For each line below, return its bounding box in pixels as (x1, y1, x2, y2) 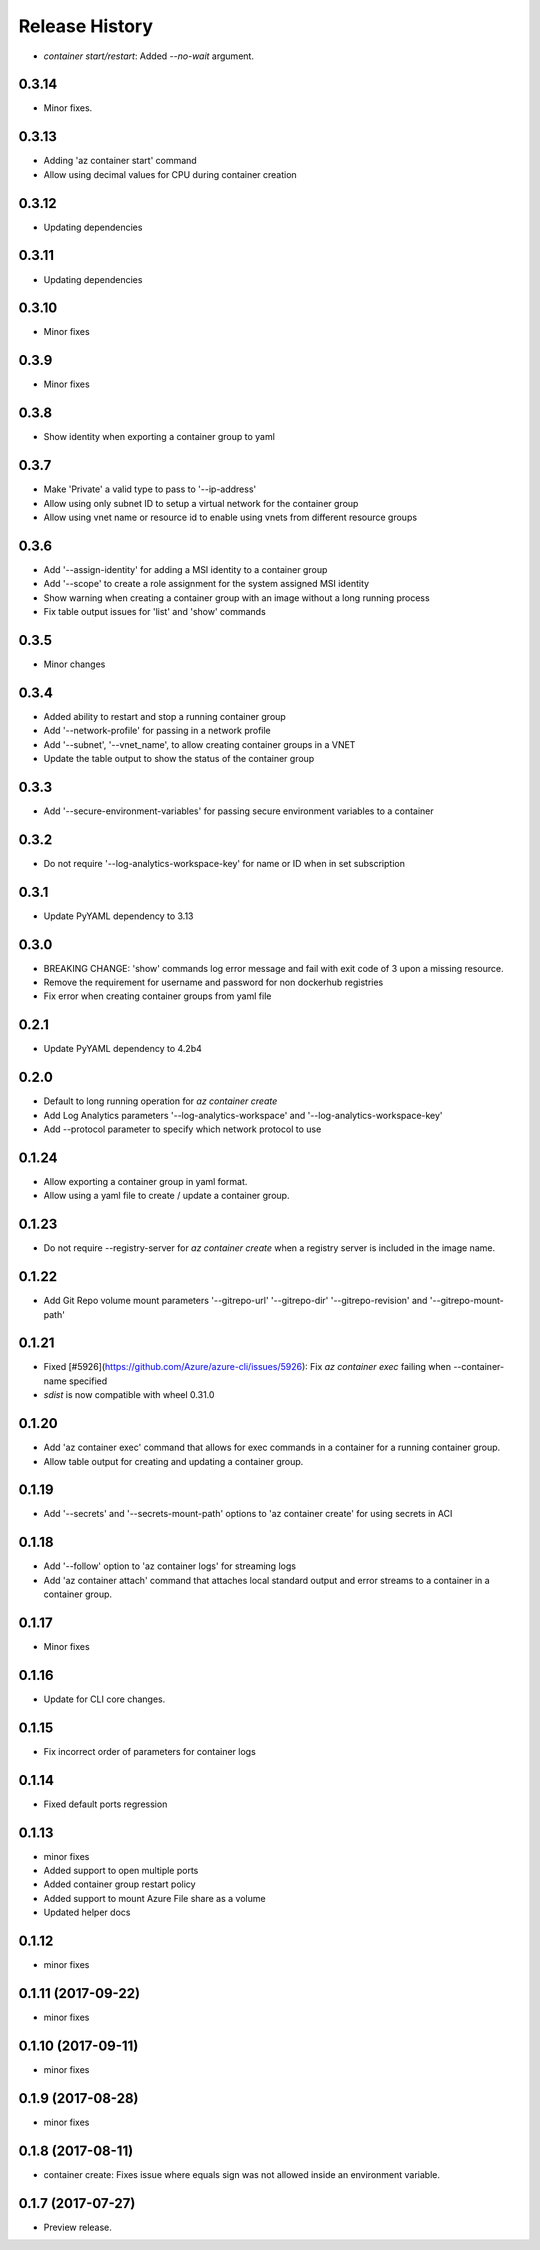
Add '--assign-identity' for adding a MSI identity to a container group (43, 563, 328, 575)
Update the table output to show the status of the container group (43, 753, 315, 765)
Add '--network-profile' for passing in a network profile (43, 725, 272, 737)
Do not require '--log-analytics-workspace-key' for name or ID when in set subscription (43, 857, 405, 869)
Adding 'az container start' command (43, 155, 197, 167)
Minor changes (43, 658, 106, 670)
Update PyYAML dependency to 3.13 (43, 910, 194, 922)
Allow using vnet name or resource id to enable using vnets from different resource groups (43, 511, 418, 523)
